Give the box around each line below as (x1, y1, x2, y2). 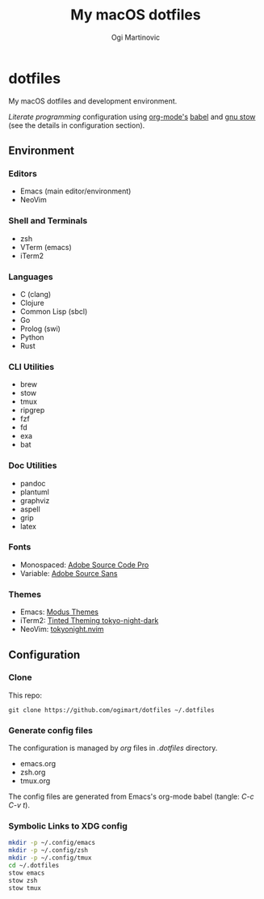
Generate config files (8, 724, 93, 736)
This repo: (8, 690, 43, 700)
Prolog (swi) (19, 324, 61, 333)
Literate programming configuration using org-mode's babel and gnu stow (8, 112, 256, 121)
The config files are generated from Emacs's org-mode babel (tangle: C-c (8, 791, 254, 802)
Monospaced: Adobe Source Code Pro (19, 560, 149, 570)
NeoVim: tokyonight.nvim (19, 625, 104, 634)
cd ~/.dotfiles (8, 862, 60, 870)
